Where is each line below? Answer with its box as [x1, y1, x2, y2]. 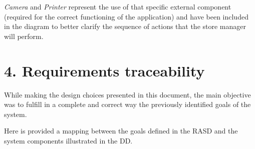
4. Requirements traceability [4, 60, 205, 80]
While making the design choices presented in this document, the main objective [4, 89, 251, 99]
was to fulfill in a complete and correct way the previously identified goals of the [4, 99, 251, 109]
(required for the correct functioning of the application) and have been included [4, 11, 248, 21]
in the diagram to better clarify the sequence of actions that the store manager [4, 21, 246, 31]
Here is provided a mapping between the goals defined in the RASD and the [4, 125, 238, 136]
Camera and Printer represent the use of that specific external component [4, 1, 231, 11]
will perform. [4, 30, 44, 41]
